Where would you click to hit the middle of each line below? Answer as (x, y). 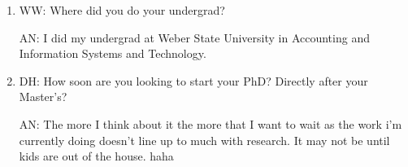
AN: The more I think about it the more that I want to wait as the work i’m (211, 123)
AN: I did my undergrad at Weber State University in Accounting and (194, 37)
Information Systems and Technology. (113, 53)
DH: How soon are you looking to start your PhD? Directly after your (193, 80)
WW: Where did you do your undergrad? (122, 10)
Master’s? (43, 97)
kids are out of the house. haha (96, 156)
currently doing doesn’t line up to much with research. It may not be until (204, 140)
